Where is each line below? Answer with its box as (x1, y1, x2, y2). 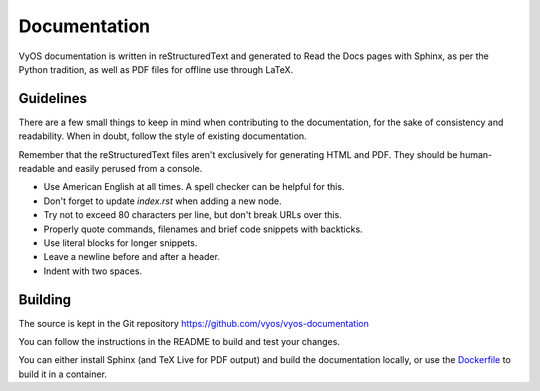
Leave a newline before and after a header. (43, 251, 220, 263)
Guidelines (18, 90, 87, 107)
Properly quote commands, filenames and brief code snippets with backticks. (43, 223, 364, 235)
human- (459, 148, 493, 160)
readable (18, 163, 55, 175)
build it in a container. (18, 368, 107, 380)
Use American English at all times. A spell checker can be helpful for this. (43, 181, 345, 193)
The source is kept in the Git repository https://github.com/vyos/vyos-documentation (18, 317, 369, 329)
